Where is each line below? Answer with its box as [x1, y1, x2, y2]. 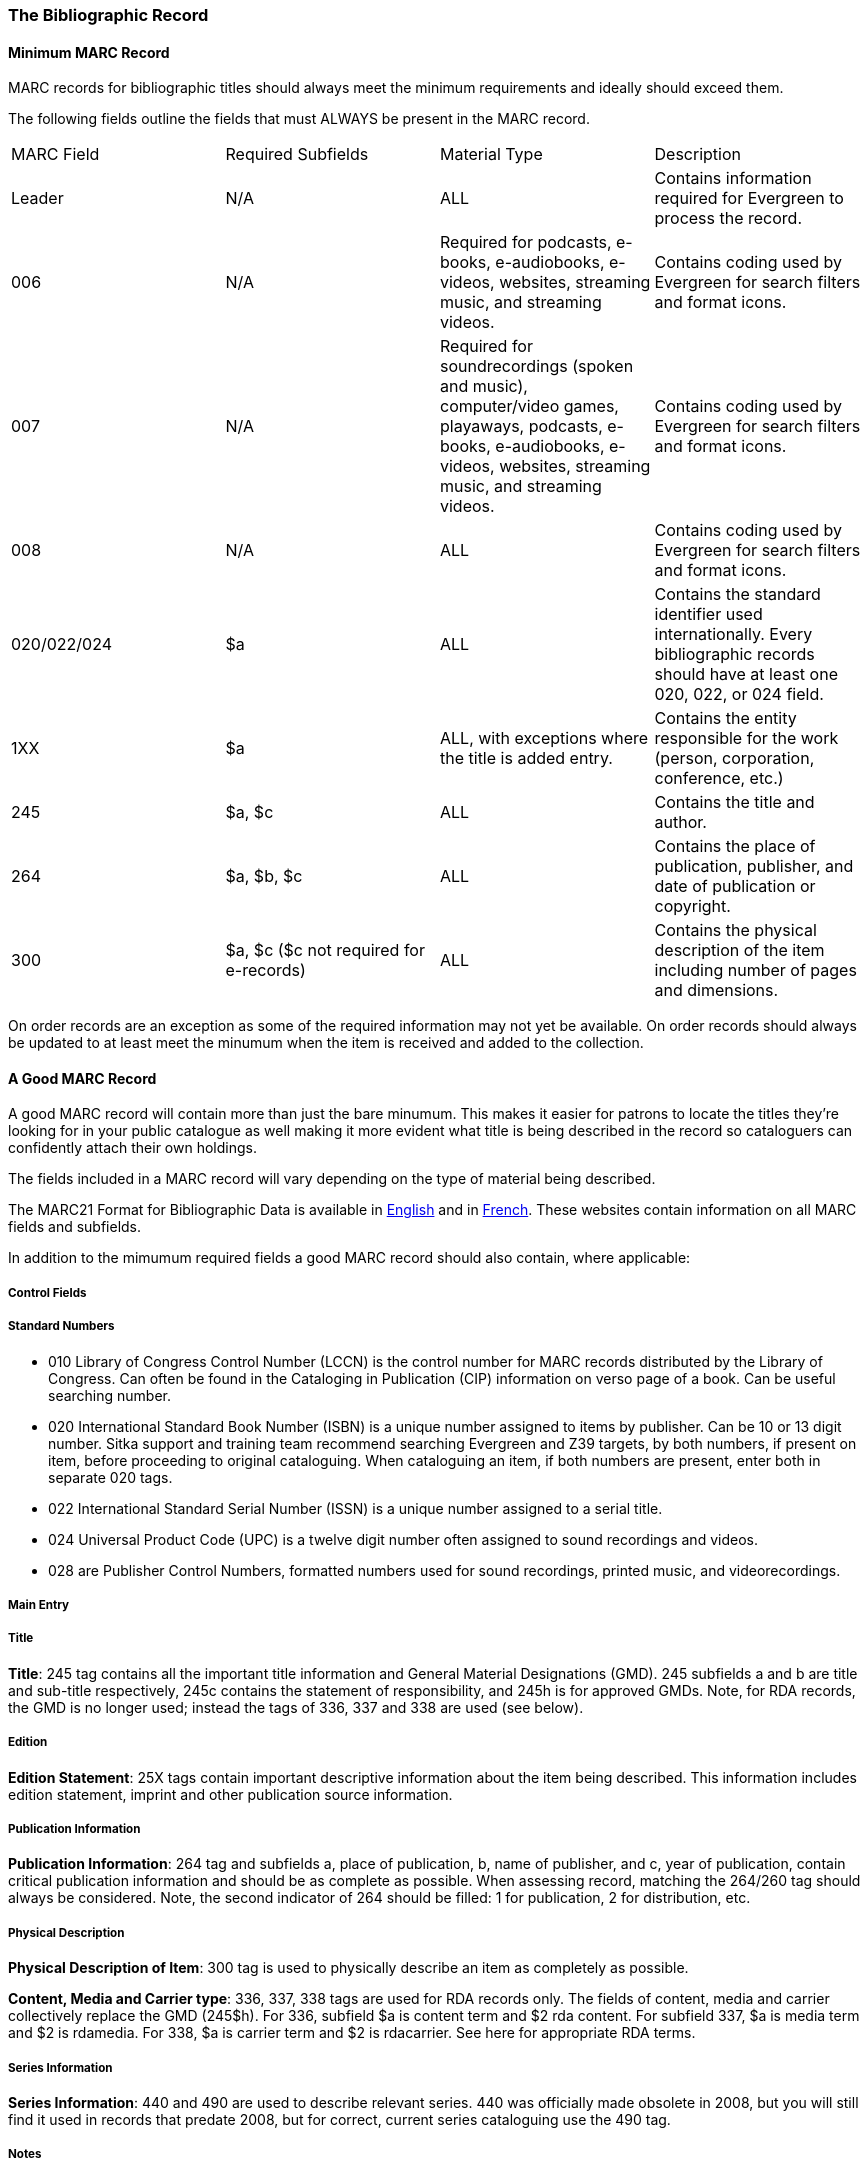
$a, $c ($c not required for [225, 940, 425, 961]
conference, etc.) [654, 768, 784, 789]
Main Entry [8, 1598, 70, 1612]
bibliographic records [654, 644, 815, 665]
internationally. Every [654, 624, 813, 645]
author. [654, 812, 707, 833]
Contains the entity [654, 708, 797, 729]
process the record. [654, 208, 803, 229]
